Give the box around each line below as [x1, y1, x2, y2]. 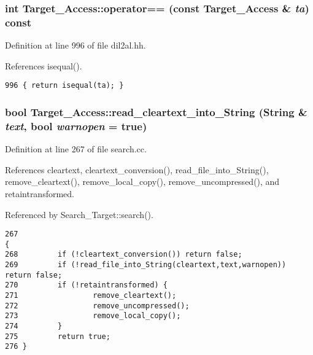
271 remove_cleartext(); [5, 291, 177, 300]
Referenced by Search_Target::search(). [5, 208, 153, 220]
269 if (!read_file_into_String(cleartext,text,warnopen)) [5, 260, 287, 270]
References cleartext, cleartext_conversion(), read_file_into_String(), [5, 163, 269, 176]
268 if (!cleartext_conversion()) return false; [5, 250, 242, 259]
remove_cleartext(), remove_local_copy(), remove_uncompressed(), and [5, 175, 280, 188]
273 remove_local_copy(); [5, 311, 181, 321]
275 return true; [5, 332, 110, 341]
